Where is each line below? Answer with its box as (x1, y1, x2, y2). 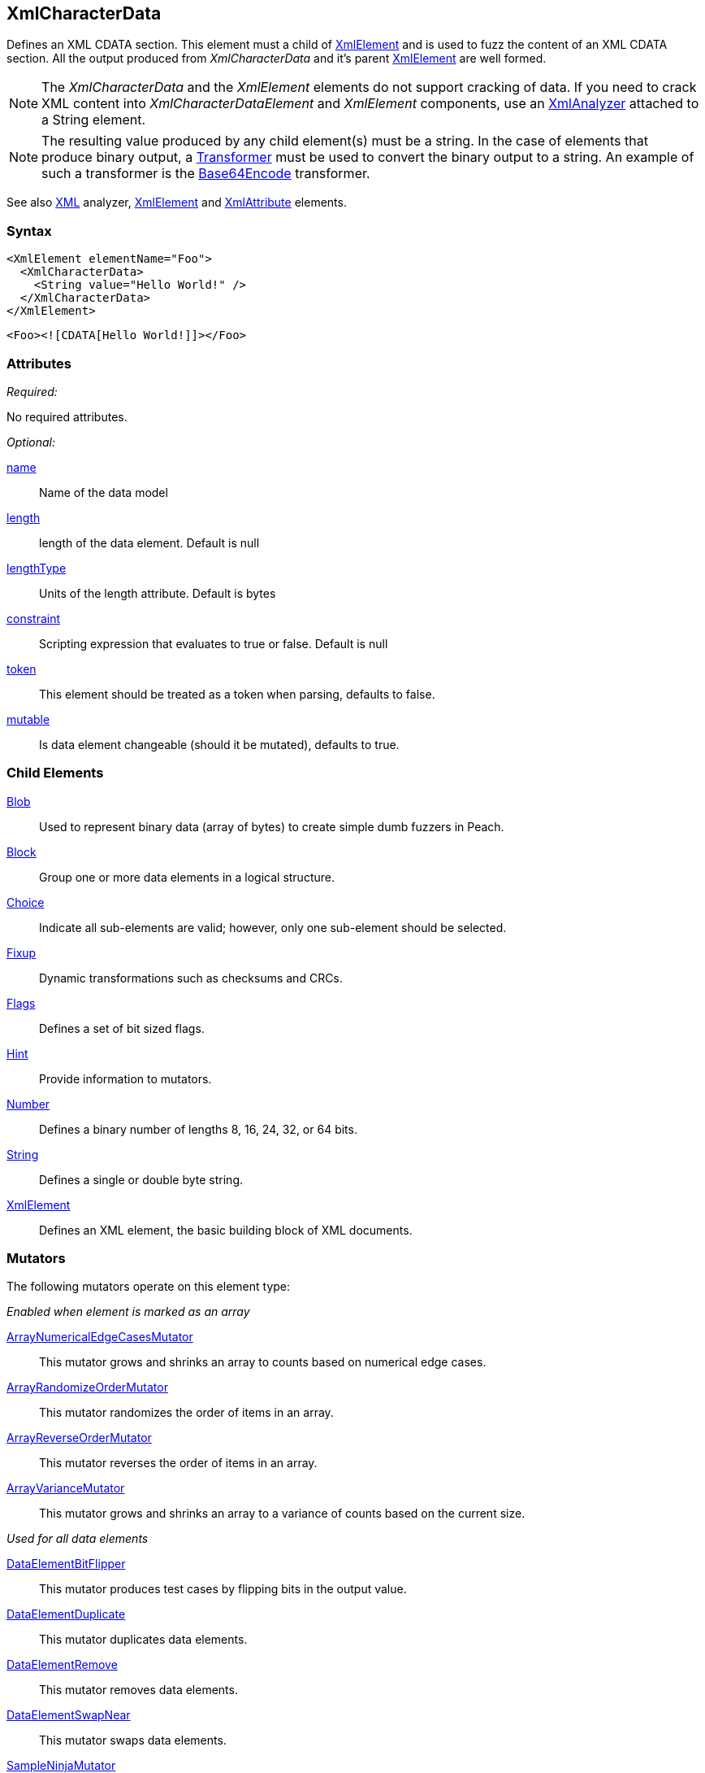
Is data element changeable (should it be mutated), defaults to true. (39, 737, 400, 751)
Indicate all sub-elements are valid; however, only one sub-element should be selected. (39, 920, 507, 934)
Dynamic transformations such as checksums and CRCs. (39, 970, 343, 985)
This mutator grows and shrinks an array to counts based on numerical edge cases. (39, 1355, 487, 1370)
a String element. (41, 111, 146, 129)
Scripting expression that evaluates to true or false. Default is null (39, 636, 388, 651)
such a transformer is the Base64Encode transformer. (41, 165, 370, 182)
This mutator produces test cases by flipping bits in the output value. (39, 1582, 407, 1597)
